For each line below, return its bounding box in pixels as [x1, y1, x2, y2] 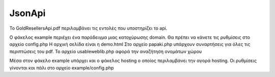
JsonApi [9, 8, 46, 19]
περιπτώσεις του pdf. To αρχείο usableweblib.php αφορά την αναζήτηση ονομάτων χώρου [9, 48, 202, 54]
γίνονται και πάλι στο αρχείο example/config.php [9, 64, 114, 70]
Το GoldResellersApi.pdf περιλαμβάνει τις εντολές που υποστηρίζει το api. [9, 25, 168, 31]
